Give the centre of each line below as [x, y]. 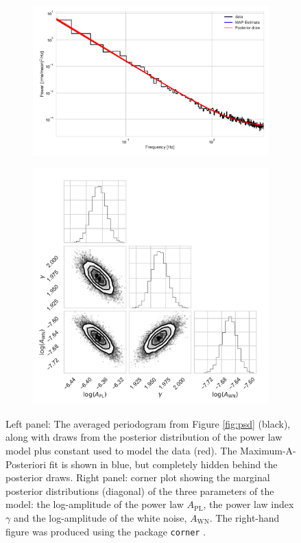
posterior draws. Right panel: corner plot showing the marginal [138, 477]
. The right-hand [244, 518]
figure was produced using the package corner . [106, 531]
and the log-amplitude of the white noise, [100, 518]
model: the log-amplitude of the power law [95, 504]
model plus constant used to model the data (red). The [121, 451]
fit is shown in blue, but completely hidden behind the [163, 464]
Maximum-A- [268, 451]
